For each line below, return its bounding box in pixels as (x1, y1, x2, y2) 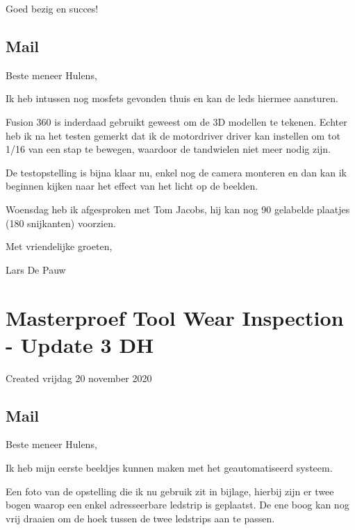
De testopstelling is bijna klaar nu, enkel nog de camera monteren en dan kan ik (6, 165, 347, 179)
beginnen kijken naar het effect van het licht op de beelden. (6, 179, 258, 193)
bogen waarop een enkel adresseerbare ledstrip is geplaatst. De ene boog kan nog (6, 497, 349, 512)
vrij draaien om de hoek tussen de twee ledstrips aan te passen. (6, 511, 275, 525)
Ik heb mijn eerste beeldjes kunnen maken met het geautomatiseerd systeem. (6, 461, 333, 475)
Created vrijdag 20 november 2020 (6, 370, 152, 385)
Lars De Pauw (6, 262, 66, 276)
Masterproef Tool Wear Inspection (6, 303, 344, 331)
